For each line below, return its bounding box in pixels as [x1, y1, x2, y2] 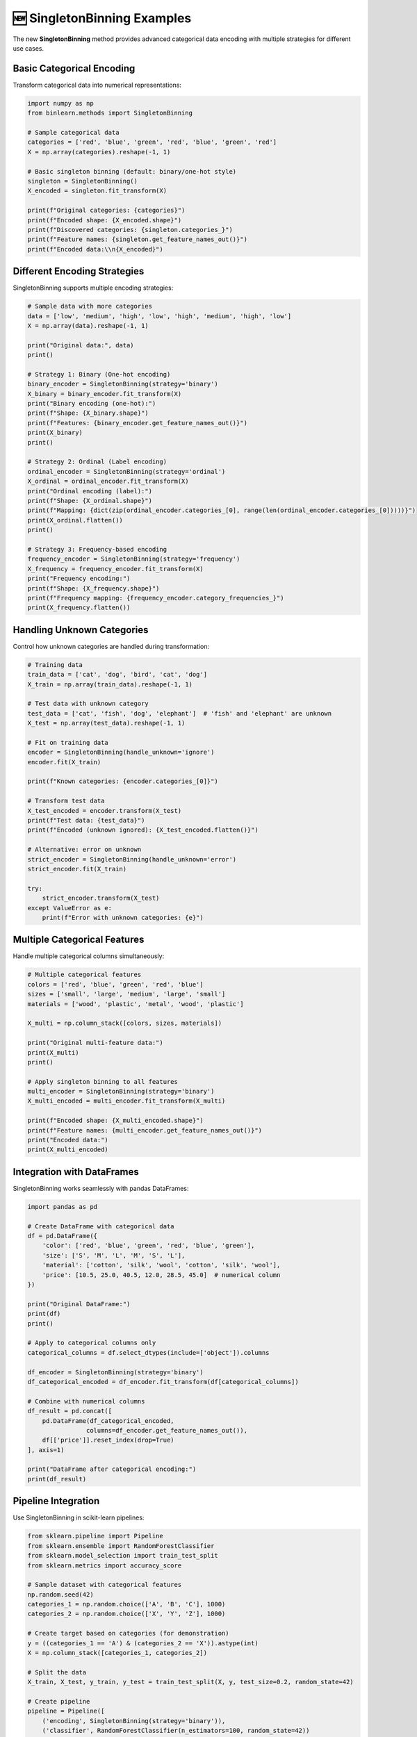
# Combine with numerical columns [27, 1397, 145, 1405]
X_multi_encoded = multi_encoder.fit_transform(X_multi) [27, 1097, 226, 1105]
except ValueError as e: [27, 904, 113, 912]
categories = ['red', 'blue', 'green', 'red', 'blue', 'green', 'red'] [27, 138, 277, 146]
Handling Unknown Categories [13, 624, 149, 636]
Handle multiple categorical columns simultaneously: [13, 952, 165, 960]
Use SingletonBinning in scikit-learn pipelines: [13, 1513, 145, 1522]
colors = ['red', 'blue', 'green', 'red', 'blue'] [27, 980, 204, 988]
